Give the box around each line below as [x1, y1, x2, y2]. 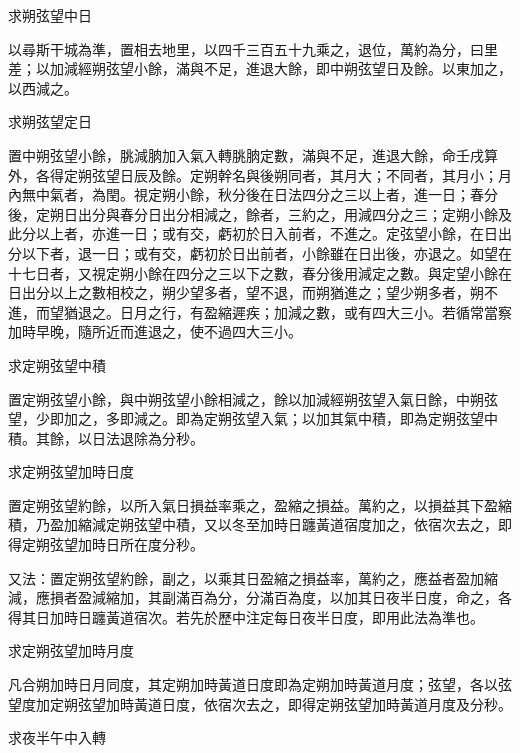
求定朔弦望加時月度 [8, 640, 134, 661]
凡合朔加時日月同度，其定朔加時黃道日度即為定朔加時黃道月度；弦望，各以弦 [8, 674, 512, 695]
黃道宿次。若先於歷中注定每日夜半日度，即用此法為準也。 [105, 606, 484, 627]
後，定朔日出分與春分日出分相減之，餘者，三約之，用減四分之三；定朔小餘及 [8, 203, 512, 224]
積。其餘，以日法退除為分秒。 [8, 427, 204, 448]
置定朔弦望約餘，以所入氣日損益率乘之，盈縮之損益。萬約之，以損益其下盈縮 [8, 494, 512, 515]
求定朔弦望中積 [8, 354, 106, 375]
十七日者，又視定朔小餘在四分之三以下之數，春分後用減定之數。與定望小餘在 [8, 262, 512, 283]
